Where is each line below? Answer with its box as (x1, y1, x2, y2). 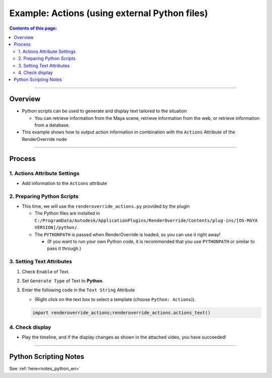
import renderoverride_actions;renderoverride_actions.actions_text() (32, 310, 211, 316)
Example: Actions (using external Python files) (9, 8, 209, 19)
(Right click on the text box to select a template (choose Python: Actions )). (34, 296, 196, 302)
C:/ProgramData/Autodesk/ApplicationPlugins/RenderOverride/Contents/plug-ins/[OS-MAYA (34, 217, 258, 223)
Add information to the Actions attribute (22, 180, 107, 186)
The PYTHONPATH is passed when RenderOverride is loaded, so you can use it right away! (34, 232, 221, 238)
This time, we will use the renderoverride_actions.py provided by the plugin (22, 203, 190, 209)
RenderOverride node (22, 136, 67, 142)
